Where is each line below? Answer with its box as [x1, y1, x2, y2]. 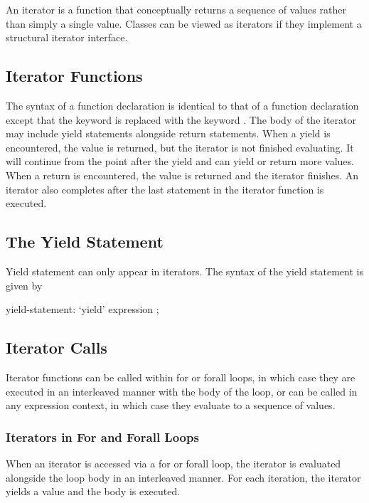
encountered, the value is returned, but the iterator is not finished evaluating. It [6, 139, 354, 154]
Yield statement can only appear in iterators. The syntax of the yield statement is [6, 263, 363, 278]
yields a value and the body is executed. [6, 484, 181, 499]
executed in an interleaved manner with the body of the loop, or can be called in [6, 383, 358, 398]
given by [6, 277, 43, 292]
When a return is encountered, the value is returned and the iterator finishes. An [6, 167, 359, 182]
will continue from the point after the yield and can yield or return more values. [6, 154, 354, 169]
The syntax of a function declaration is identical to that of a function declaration [6, 97, 359, 112]
